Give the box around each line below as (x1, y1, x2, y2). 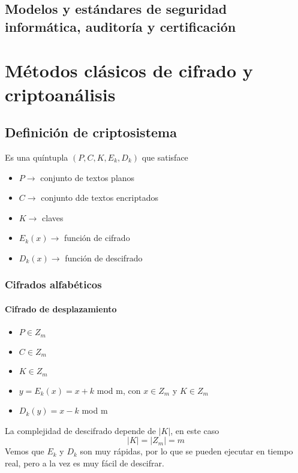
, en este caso (170, 424, 219, 436)
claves (42, 211, 64, 224)
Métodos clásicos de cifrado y (5, 58, 253, 83)
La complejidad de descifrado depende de (5, 424, 156, 436)
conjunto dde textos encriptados (41, 191, 159, 204)
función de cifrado (64, 231, 130, 244)
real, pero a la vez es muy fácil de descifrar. (5, 456, 164, 469)
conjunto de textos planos (40, 171, 135, 183)
